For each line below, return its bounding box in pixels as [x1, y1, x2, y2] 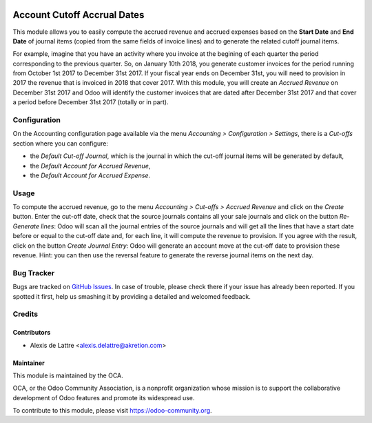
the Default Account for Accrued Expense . [30, 171, 151, 179]
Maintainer [12, 359, 45, 367]
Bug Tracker [12, 268, 55, 277]
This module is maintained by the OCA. [12, 371, 123, 380]
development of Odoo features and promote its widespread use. [12, 393, 195, 402]
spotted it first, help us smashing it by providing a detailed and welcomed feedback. [12, 292, 251, 300]
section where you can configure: [12, 139, 108, 148]
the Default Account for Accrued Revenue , [30, 161, 151, 170]
